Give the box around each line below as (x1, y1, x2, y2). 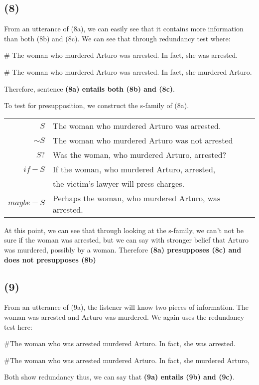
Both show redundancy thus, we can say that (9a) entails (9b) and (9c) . (4, 372, 235, 382)
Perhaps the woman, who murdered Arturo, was (53, 192, 221, 204)
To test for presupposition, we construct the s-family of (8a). (4, 100, 189, 111)
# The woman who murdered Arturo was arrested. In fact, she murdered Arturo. (4, 66, 252, 77)
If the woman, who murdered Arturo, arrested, (53, 163, 216, 175)
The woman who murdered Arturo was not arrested (53, 134, 233, 146)
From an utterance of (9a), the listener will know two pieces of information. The (4, 302, 249, 312)
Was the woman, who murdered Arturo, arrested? (53, 148, 227, 160)
